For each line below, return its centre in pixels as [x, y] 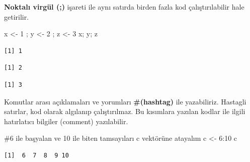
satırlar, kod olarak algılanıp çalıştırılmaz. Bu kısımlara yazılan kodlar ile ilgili [125, 111]
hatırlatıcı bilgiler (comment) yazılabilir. [66, 121]
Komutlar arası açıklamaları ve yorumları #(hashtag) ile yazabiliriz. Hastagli [125, 101]
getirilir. [17, 16]
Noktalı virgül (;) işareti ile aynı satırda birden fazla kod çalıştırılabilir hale [124, 7]
